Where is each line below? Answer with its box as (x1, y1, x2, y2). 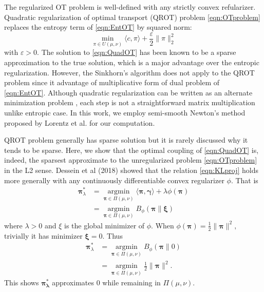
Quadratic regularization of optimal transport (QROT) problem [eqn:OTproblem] (4, 11, 260, 22)
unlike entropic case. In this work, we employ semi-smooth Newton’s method (4, 107, 246, 118)
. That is (231, 174, 258, 185)
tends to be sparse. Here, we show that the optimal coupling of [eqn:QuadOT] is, (4, 144, 259, 155)
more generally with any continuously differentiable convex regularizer (4, 174, 224, 185)
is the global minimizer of (64, 220, 145, 230)
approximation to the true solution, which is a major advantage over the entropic (4, 57, 259, 68)
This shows (4, 277, 39, 288)
